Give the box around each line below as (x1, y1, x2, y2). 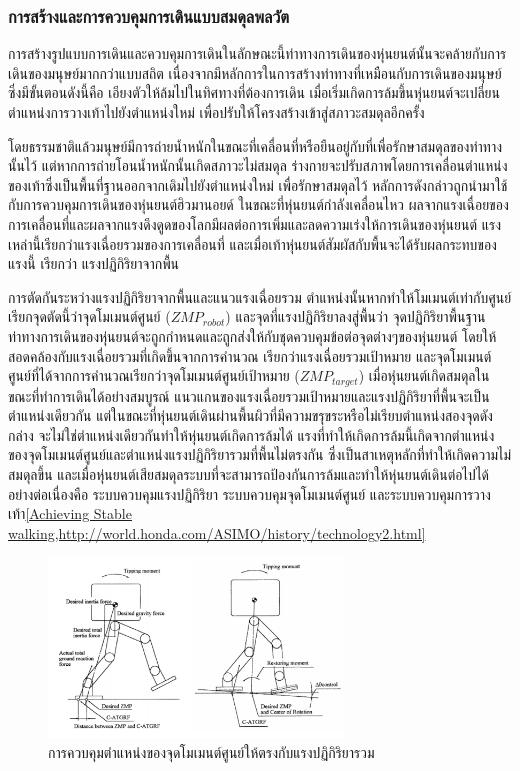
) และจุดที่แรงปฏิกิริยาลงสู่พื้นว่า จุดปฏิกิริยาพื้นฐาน (225, 306, 486, 327)
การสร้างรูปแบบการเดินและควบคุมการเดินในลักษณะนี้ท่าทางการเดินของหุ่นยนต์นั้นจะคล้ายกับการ (8, 43, 507, 64)
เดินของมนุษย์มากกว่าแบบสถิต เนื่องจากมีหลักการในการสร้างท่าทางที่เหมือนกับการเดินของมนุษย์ (8, 62, 502, 83)
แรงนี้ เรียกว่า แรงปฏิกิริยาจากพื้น (8, 253, 180, 274)
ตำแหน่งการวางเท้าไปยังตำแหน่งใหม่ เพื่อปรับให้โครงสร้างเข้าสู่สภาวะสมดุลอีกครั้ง (8, 102, 425, 122)
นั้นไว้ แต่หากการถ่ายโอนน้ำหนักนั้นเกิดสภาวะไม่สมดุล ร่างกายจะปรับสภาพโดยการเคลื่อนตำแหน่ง (8, 155, 508, 176)
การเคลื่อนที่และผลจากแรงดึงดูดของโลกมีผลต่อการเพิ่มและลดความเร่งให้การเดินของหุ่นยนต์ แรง (8, 213, 501, 234)
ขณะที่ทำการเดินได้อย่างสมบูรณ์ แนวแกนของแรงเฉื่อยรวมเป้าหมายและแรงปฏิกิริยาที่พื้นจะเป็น (8, 385, 490, 406)
